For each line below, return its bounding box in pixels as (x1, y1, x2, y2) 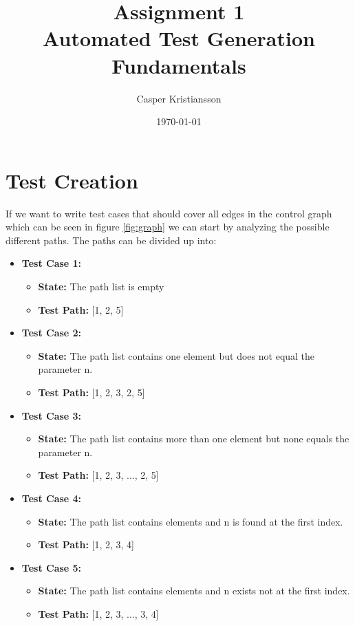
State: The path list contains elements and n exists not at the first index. (38, 583, 350, 598)
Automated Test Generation (43, 24, 315, 52)
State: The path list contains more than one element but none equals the (38, 431, 349, 446)
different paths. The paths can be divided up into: (6, 233, 217, 247)
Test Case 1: (21, 256, 82, 270)
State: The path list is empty (38, 279, 164, 293)
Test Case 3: (21, 408, 82, 422)
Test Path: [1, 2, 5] (38, 302, 124, 316)
